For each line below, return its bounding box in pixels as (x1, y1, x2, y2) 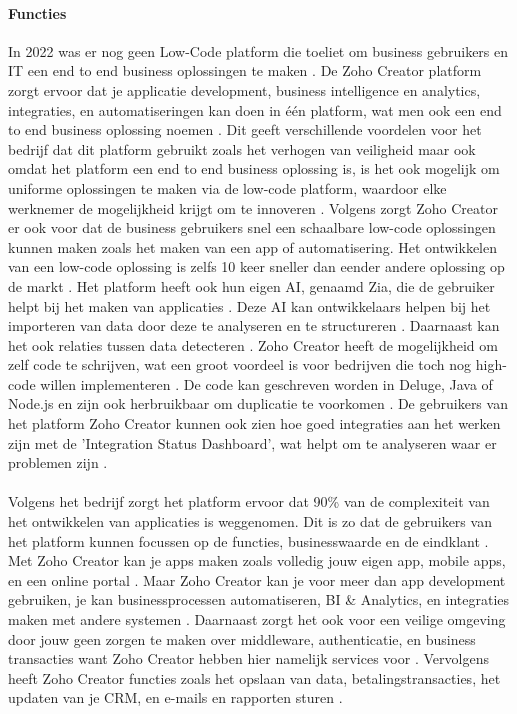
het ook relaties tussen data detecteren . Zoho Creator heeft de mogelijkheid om (8, 334, 498, 355)
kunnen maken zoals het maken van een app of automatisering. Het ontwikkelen (8, 236, 498, 257)
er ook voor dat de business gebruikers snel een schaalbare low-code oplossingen (8, 217, 496, 238)
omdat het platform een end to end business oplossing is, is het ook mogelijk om (8, 158, 500, 179)
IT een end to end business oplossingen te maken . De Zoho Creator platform (8, 60, 482, 81)
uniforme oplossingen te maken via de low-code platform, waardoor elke (8, 177, 447, 198)
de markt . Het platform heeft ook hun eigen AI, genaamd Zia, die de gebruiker (8, 275, 495, 296)
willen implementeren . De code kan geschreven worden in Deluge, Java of (40, 373, 493, 394)
